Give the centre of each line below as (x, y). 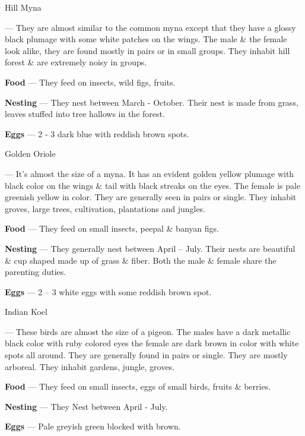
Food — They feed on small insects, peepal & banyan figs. (112, 228)
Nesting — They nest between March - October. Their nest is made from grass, (152, 102)
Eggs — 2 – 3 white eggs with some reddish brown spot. (108, 291)
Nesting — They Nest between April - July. (86, 406)
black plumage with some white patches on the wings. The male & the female (146, 39)
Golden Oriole (30, 154)
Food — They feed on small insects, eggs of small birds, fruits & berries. (138, 386)
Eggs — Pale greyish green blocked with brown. (93, 426)
